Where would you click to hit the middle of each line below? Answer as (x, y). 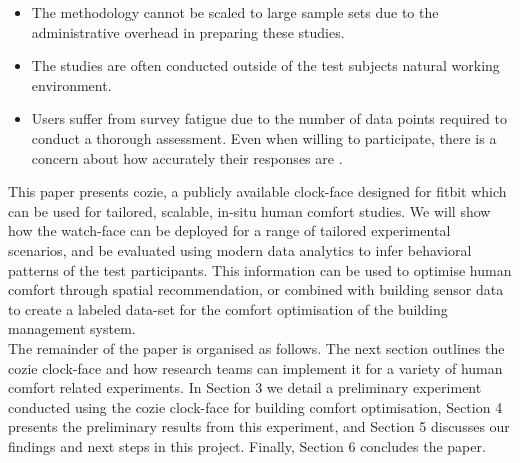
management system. (72, 328)
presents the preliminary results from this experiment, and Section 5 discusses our (259, 426)
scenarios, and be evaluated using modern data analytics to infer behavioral (240, 249)
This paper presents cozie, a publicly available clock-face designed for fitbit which (257, 191)
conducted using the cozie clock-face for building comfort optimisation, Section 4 (255, 406)
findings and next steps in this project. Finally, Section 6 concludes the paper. (247, 445)
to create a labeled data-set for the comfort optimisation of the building (228, 308)
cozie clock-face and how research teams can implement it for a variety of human (255, 367)
